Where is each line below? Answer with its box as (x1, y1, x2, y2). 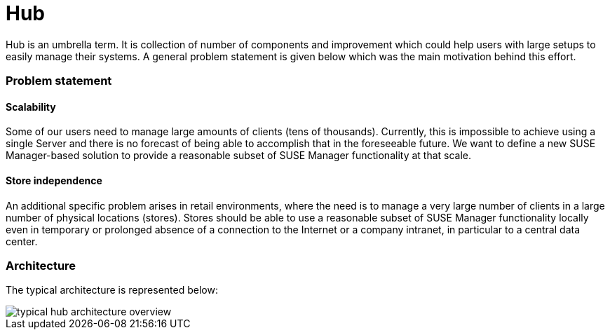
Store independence (6, 174, 102, 186)
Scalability (6, 100, 56, 113)
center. (6, 235, 38, 247)
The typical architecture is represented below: (6, 284, 218, 296)
